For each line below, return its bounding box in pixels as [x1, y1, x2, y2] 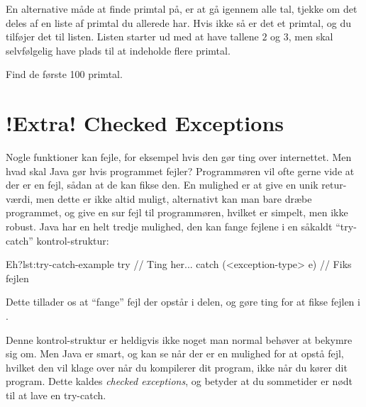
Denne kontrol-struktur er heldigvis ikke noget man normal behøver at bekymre [6, 332, 353, 347]
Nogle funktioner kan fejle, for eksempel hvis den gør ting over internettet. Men [6, 150, 352, 165]
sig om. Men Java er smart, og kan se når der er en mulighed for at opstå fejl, [6, 346, 344, 361]
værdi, [6, 191, 33, 206]
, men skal [288, 29, 333, 44]
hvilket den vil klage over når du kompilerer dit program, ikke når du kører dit [6, 359, 348, 374]
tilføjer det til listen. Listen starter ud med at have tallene [6, 29, 259, 44]
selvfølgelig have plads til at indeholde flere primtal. [6, 43, 231, 57]
